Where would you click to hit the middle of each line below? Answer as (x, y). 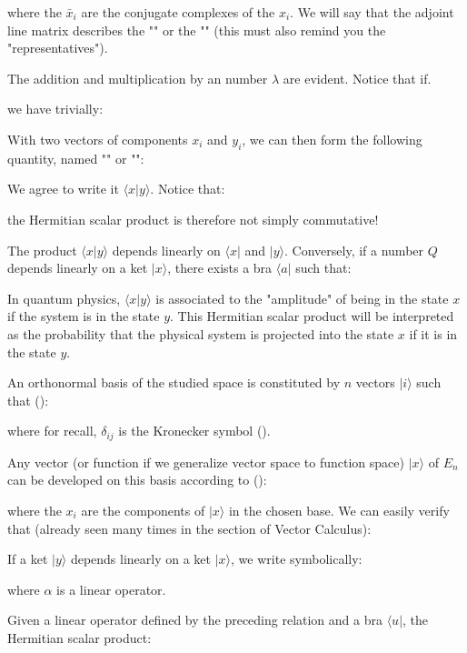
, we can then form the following (332, 139)
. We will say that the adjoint (372, 12)
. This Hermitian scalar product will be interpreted (312, 316)
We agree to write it (63, 189)
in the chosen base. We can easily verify (339, 510)
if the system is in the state (84, 316)
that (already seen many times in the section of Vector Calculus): (189, 528)
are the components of (143, 510)
